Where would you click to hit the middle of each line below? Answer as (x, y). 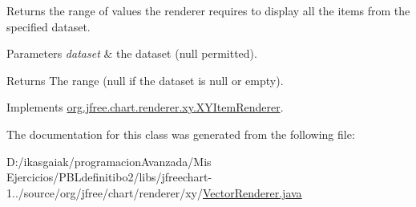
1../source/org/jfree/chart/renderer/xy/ (105, 192)
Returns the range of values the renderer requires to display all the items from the (208, 10)
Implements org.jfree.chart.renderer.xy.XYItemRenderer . (145, 107)
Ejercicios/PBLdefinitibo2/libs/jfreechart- (109, 177)
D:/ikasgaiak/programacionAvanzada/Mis (109, 161)
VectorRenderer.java (252, 192)
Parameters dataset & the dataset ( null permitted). (132, 53)
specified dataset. (48, 26)
